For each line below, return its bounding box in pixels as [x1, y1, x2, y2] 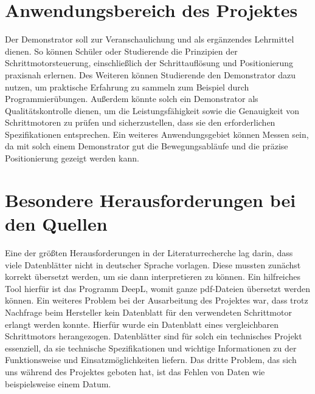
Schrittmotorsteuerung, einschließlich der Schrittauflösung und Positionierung [5, 56, 294, 69]
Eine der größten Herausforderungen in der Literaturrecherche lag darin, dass [5, 246, 293, 259]
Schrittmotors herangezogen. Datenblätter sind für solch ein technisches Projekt [5, 330, 302, 342]
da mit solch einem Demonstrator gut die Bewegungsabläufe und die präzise [5, 140, 288, 152]
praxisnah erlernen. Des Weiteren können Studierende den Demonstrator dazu [5, 68, 296, 81]
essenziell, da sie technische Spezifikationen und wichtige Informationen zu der [5, 341, 297, 354]
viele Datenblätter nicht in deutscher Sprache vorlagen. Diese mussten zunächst [5, 258, 301, 271]
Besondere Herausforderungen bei [5, 187, 296, 212]
